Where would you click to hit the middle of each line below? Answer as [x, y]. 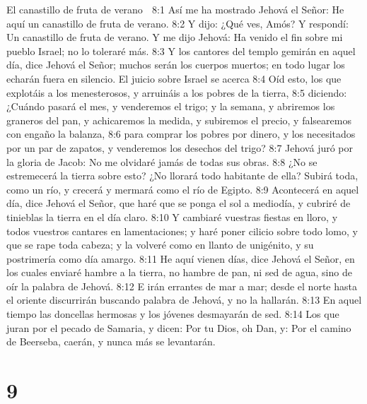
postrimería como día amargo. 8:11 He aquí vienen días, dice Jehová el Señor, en [181, 258]
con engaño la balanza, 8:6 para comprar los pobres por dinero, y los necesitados [181, 134]
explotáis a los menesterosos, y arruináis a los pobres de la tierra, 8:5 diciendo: [177, 92]
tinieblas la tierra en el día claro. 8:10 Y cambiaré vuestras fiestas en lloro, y [172, 216]
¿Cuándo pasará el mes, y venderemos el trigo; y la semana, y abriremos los [171, 106]
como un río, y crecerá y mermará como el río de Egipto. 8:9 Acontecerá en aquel [183, 189]
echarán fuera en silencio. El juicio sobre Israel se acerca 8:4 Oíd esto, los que [174, 78]
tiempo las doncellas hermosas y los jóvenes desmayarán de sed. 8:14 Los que [173, 314]
